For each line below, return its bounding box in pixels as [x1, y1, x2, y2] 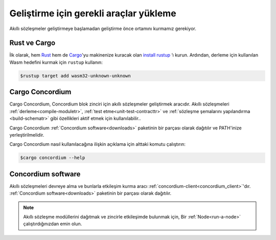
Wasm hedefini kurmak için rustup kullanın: [9, 59, 103, 65]
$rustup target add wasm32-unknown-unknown [20, 73, 131, 78]
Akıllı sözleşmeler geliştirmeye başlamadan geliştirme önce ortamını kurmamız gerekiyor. [9, 25, 196, 32]
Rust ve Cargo [9, 39, 56, 47]
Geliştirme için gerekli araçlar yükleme [9, 8, 176, 19]
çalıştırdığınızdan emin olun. [23, 221, 82, 227]
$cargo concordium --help [20, 155, 85, 161]
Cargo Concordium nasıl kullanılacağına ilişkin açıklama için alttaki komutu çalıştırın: [9, 141, 186, 147]
